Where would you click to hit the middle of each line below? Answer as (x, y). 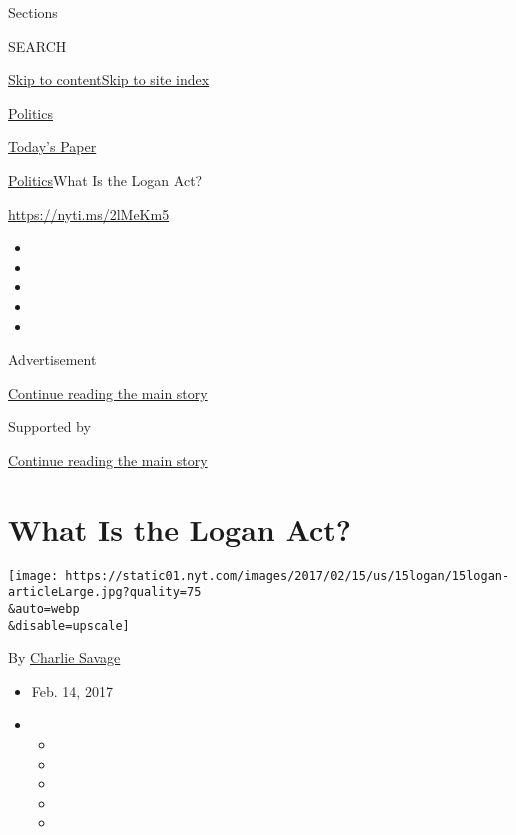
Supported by (49, 426)
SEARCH (37, 45)
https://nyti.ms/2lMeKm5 (89, 213)
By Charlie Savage (64, 657)
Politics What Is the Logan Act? (105, 179)
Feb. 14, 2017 (72, 690)
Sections (33, 12)
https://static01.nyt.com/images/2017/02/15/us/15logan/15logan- (287, 575)
